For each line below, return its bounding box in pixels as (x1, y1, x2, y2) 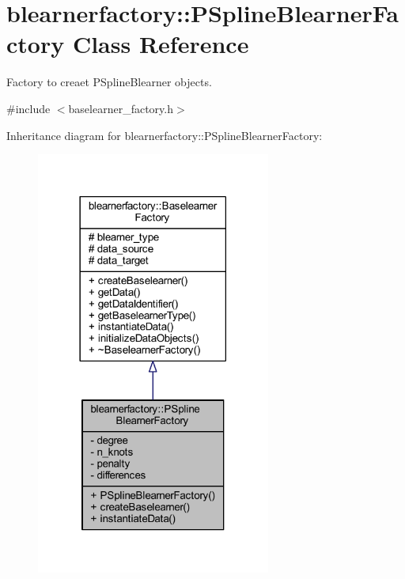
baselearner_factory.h (68, 100, 174, 116)
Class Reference (72, 28, 249, 60)
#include (6, 100, 51, 116)
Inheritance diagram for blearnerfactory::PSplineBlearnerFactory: (6, 127, 323, 143)
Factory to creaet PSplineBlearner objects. (6, 74, 212, 90)
